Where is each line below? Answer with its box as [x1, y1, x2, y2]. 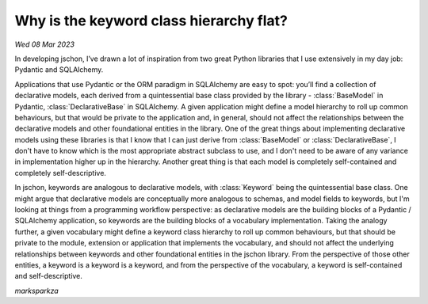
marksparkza [14, 286, 59, 295]
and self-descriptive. [14, 272, 83, 281]
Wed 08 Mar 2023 [14, 40, 75, 49]
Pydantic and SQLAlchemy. [14, 65, 104, 74]
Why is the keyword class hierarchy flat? [14, 12, 289, 29]
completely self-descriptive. [14, 168, 107, 177]
